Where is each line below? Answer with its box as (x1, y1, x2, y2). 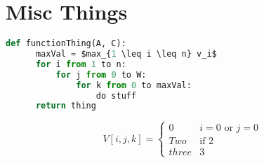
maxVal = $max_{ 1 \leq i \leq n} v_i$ (35, 49, 217, 59)
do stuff (95, 90, 137, 101)
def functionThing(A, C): (6, 38, 126, 49)
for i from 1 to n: (35, 59, 126, 69)
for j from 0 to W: (55, 69, 147, 80)
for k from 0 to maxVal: (76, 80, 192, 90)
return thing (35, 101, 96, 111)
